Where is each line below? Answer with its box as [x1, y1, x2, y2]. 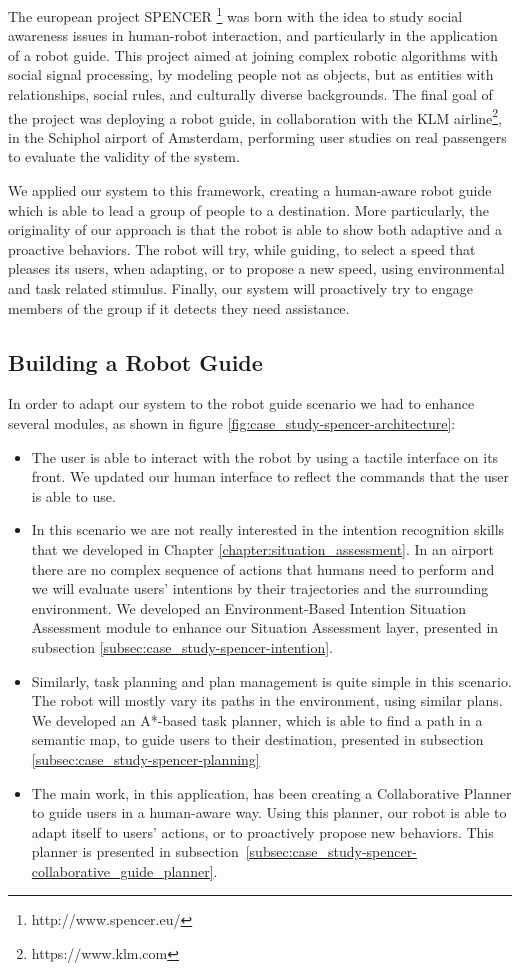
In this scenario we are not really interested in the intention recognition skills [31, 519, 505, 540]
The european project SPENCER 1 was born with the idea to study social [8, 3, 463, 26]
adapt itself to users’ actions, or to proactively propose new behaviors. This [31, 821, 494, 842]
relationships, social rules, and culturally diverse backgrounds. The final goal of [8, 84, 493, 105]
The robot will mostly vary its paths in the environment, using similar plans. [31, 690, 503, 711]
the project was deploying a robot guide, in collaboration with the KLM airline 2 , [8, 104, 503, 128]
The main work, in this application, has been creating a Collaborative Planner [31, 782, 512, 803]
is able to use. [31, 485, 116, 506]
